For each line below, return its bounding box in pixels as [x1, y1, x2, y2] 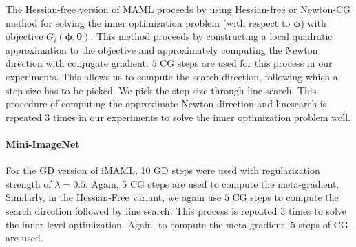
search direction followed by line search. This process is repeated [6, 203, 278, 217]
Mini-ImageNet [6, 136, 80, 151]
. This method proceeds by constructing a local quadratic [90, 29, 333, 43]
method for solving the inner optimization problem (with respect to [6, 15, 291, 30]
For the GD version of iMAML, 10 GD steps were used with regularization [6, 163, 320, 178]
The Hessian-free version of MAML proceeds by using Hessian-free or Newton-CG [6, 2, 351, 16]
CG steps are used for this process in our [160, 56, 333, 70]
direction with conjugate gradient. [6, 56, 149, 70]
